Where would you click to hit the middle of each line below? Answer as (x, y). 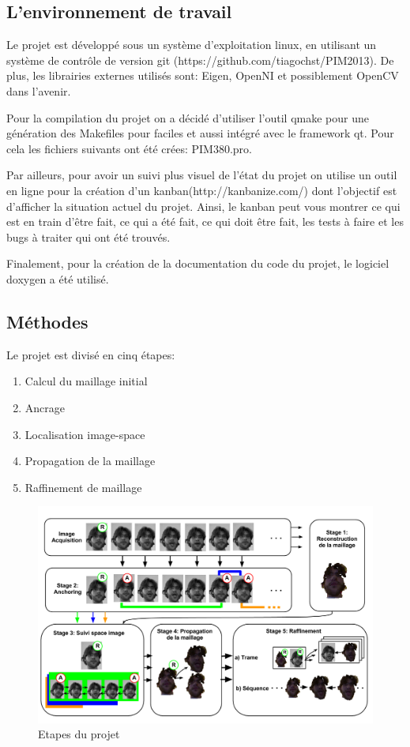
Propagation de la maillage (90, 461)
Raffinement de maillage (83, 487)
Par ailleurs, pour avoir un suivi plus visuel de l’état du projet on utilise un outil (202, 175)
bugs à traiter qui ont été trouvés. (88, 236)
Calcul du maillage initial (86, 381)
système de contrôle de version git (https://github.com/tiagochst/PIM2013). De (200, 60)
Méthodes (47, 321)
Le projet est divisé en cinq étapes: (91, 354)
